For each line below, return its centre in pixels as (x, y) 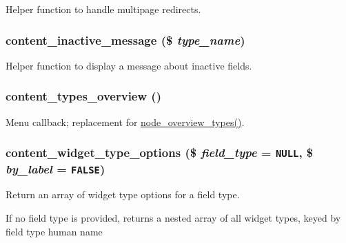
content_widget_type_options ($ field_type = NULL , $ (160, 152)
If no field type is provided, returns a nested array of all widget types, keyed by (173, 218)
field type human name (54, 231)
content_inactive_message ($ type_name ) (125, 40)
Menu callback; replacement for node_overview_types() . (125, 122)
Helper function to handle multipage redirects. (103, 9)
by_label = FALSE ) (55, 168)
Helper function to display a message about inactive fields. (129, 65)
